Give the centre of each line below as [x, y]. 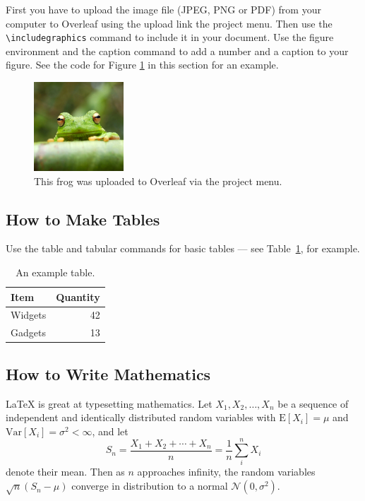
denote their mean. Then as [65, 472]
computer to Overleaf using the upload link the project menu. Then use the [169, 23]
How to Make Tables [83, 219]
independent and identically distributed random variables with [141, 417]
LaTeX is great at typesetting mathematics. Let [109, 403]
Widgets [29, 315]
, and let [110, 431]
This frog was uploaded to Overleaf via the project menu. [158, 181]
